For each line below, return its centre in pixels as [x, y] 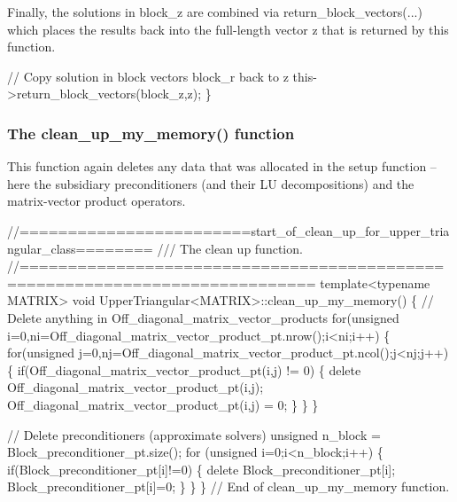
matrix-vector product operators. [97, 201]
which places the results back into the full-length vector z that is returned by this [228, 29]
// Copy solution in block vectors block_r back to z [148, 76]
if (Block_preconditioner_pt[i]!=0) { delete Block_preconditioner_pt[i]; [201, 469]
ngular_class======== [80, 248]
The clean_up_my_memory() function [151, 133]
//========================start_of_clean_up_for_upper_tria [228, 230]
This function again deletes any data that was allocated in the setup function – [222, 166]
